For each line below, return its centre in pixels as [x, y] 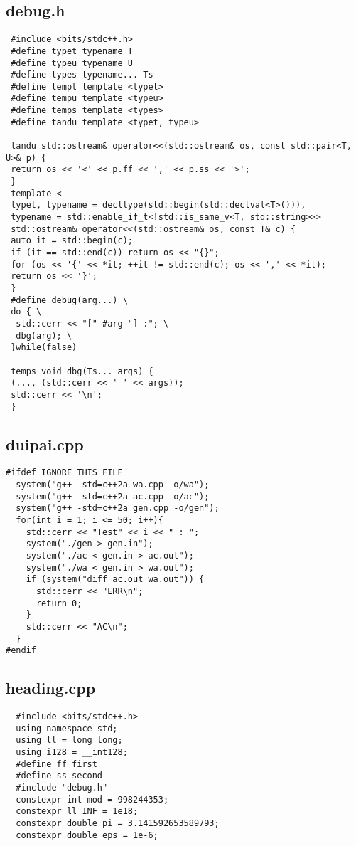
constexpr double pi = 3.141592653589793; [118, 824]
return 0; [59, 603]
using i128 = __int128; [72, 752]
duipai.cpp [45, 444]
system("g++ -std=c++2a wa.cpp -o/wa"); [113, 485]
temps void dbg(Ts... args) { [82, 371]
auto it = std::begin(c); [72, 241]
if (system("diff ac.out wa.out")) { [115, 580]
